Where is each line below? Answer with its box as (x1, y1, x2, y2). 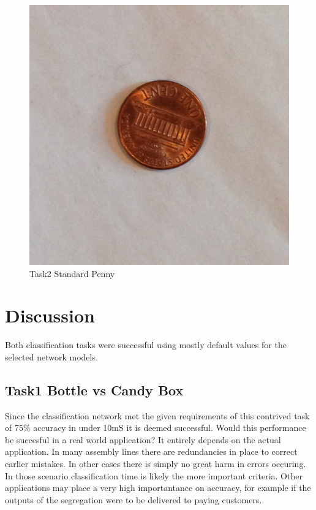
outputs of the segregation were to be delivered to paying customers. (5, 493, 262, 506)
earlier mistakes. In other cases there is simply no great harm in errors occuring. (5, 457, 306, 470)
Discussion (5, 303, 95, 328)
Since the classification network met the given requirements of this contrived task (5, 409, 310, 422)
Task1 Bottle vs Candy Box (5, 380, 184, 399)
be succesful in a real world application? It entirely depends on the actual (5, 433, 281, 446)
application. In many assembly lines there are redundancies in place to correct (5, 445, 298, 458)
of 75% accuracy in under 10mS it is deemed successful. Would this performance (5, 421, 306, 434)
